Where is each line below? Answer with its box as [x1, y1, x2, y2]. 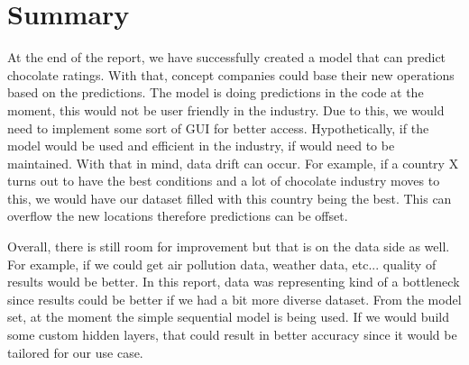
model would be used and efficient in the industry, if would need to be [7, 136, 395, 155]
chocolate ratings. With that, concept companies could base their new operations [7, 65, 455, 84]
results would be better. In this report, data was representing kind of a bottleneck [7, 272, 460, 291]
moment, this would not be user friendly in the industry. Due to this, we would [7, 100, 445, 119]
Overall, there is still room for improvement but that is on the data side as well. [7, 237, 450, 256]
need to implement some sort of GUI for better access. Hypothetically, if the [7, 118, 429, 137]
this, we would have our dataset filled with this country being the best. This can [7, 188, 452, 207]
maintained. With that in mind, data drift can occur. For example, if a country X [7, 153, 459, 172]
